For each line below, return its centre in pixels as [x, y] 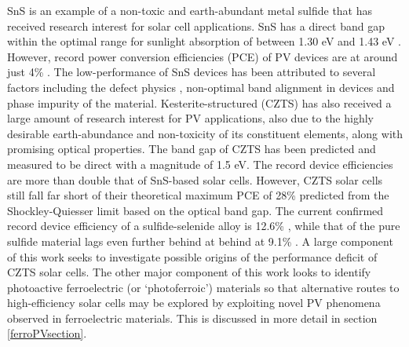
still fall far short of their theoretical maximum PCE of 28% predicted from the [198, 195]
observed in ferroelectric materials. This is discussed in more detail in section [192, 318]
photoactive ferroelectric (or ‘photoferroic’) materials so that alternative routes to [203, 287]
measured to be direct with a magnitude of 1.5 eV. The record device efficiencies [200, 164]
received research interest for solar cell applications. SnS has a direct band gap [196, 26]
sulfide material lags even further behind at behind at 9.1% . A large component [200, 241]
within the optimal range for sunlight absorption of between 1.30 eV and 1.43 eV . [204, 41]
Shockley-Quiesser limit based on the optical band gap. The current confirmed [195, 210]
